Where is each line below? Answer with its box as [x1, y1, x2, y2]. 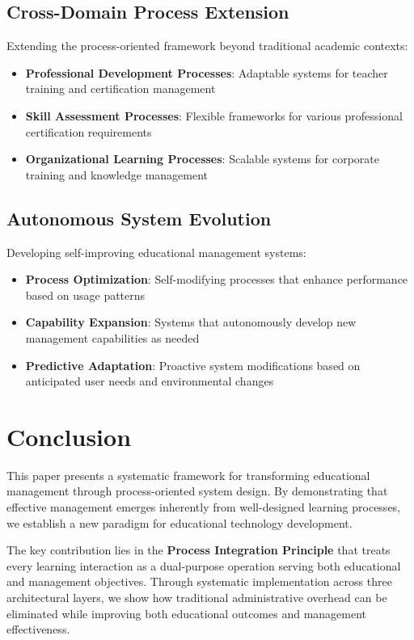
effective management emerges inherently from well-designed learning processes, [6, 499, 401, 516]
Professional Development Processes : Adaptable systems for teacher [25, 64, 388, 81]
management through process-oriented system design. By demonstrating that [6, 482, 388, 499]
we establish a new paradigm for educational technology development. [6, 514, 353, 531]
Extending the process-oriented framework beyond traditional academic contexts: [6, 37, 408, 54]
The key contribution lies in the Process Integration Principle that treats [6, 541, 391, 558]
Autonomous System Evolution [6, 205, 272, 230]
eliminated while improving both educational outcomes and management [6, 604, 367, 621]
